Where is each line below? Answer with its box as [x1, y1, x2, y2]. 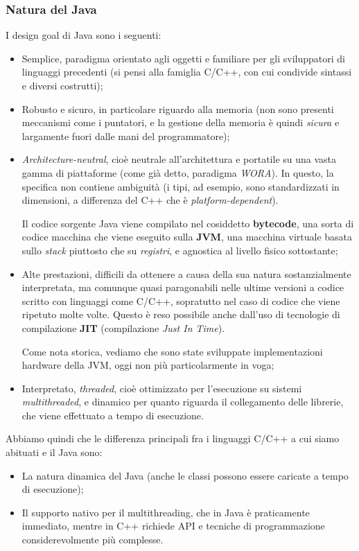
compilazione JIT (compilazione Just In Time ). [21, 320, 225, 335]
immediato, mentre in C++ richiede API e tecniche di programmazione [21, 518, 325, 533]
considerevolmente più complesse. [21, 532, 164, 547]
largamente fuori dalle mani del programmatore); [21, 128, 230, 143]
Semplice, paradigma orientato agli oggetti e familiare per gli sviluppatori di [21, 51, 345, 65]
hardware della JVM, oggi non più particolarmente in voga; [21, 358, 274, 372]
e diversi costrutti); [21, 78, 103, 92]
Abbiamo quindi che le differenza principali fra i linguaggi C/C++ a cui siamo [6, 431, 340, 446]
